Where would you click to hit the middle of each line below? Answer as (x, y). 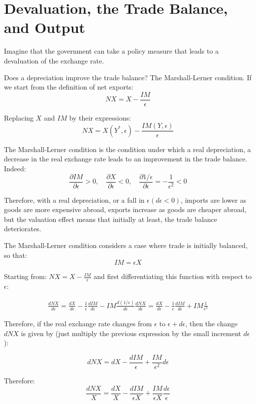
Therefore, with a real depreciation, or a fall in (74, 200)
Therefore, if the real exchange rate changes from (78, 324)
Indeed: (15, 168)
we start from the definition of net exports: (69, 87)
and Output (45, 27)
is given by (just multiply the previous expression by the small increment (131, 333)
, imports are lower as (213, 200)
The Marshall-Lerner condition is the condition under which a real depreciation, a (128, 149)
